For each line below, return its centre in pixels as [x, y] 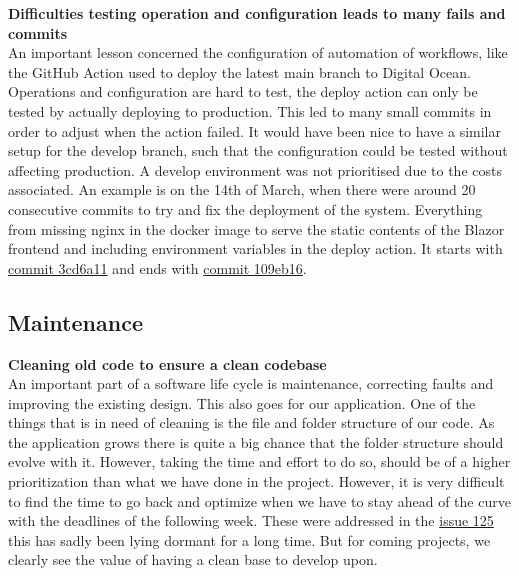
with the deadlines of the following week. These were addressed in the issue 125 [251, 520]
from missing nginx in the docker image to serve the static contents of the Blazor [256, 228]
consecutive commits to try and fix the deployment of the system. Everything [245, 208]
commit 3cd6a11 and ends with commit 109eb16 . [157, 267]
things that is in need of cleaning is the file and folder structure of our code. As [251, 422]
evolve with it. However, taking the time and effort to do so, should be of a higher [259, 461]
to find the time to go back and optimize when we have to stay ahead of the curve [259, 500]
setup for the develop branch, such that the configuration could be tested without [258, 150]
